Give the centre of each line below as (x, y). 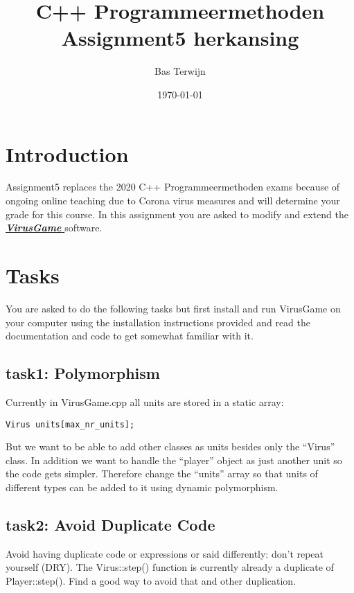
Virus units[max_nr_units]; (70, 424)
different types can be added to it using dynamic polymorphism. (142, 487)
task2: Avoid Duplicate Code (110, 524)
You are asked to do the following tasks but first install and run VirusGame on (173, 308)
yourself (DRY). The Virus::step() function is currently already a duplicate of (170, 567)
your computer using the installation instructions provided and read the (158, 322)
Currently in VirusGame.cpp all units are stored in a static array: (145, 401)
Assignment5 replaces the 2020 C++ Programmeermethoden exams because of (173, 187)
